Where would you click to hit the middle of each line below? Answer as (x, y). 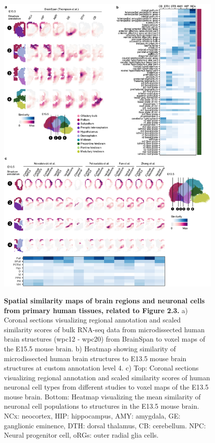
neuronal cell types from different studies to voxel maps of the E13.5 (106, 387)
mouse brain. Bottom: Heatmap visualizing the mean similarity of (102, 396)
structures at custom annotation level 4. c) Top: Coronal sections (101, 368)
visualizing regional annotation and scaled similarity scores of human (107, 377)
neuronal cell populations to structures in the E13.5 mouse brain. (102, 406)
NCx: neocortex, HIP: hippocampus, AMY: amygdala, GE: (92, 416)
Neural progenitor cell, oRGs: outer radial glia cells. (81, 435)
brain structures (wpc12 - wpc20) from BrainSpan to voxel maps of (105, 339)
